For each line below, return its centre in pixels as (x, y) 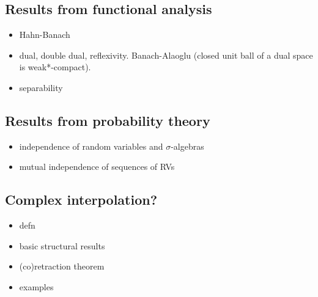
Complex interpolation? (81, 200)
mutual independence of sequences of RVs (97, 167)
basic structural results (62, 245)
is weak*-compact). (55, 67)
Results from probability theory (108, 120)
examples (36, 286)
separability (41, 87)
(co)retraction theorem (62, 266)
